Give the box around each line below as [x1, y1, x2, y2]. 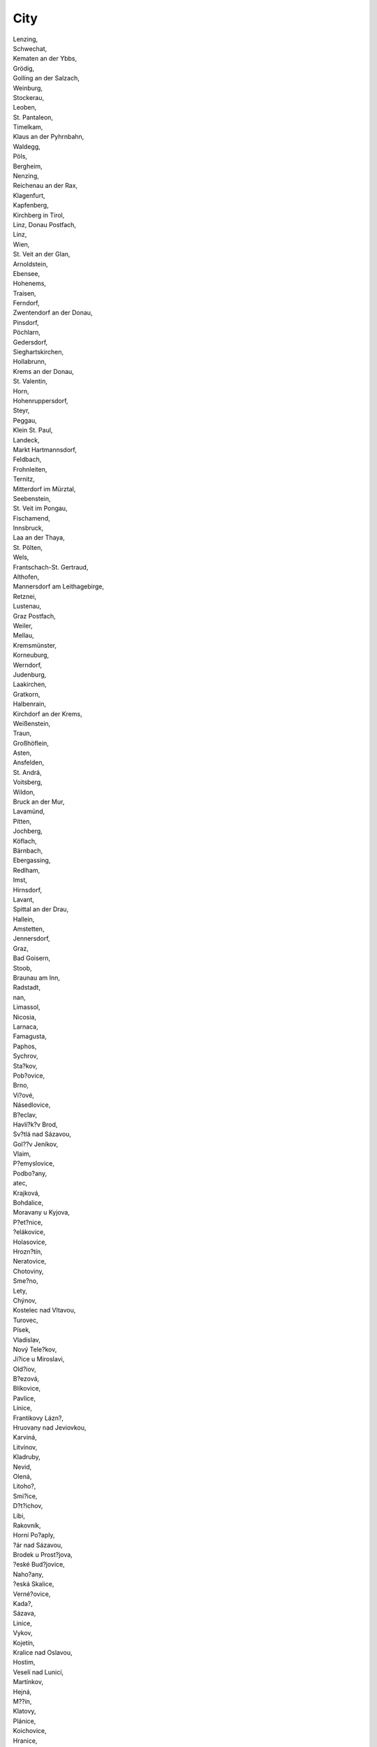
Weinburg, [13, 84, 43, 92]
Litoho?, [13, 1482, 36, 1491]
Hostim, [13, 1658, 36, 1667]
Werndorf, [13, 660, 42, 669]
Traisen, [13, 289, 36, 297]
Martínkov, [13, 1678, 44, 1686]
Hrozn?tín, [13, 1247, 43, 1256]
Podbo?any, [13, 1169, 47, 1177]
